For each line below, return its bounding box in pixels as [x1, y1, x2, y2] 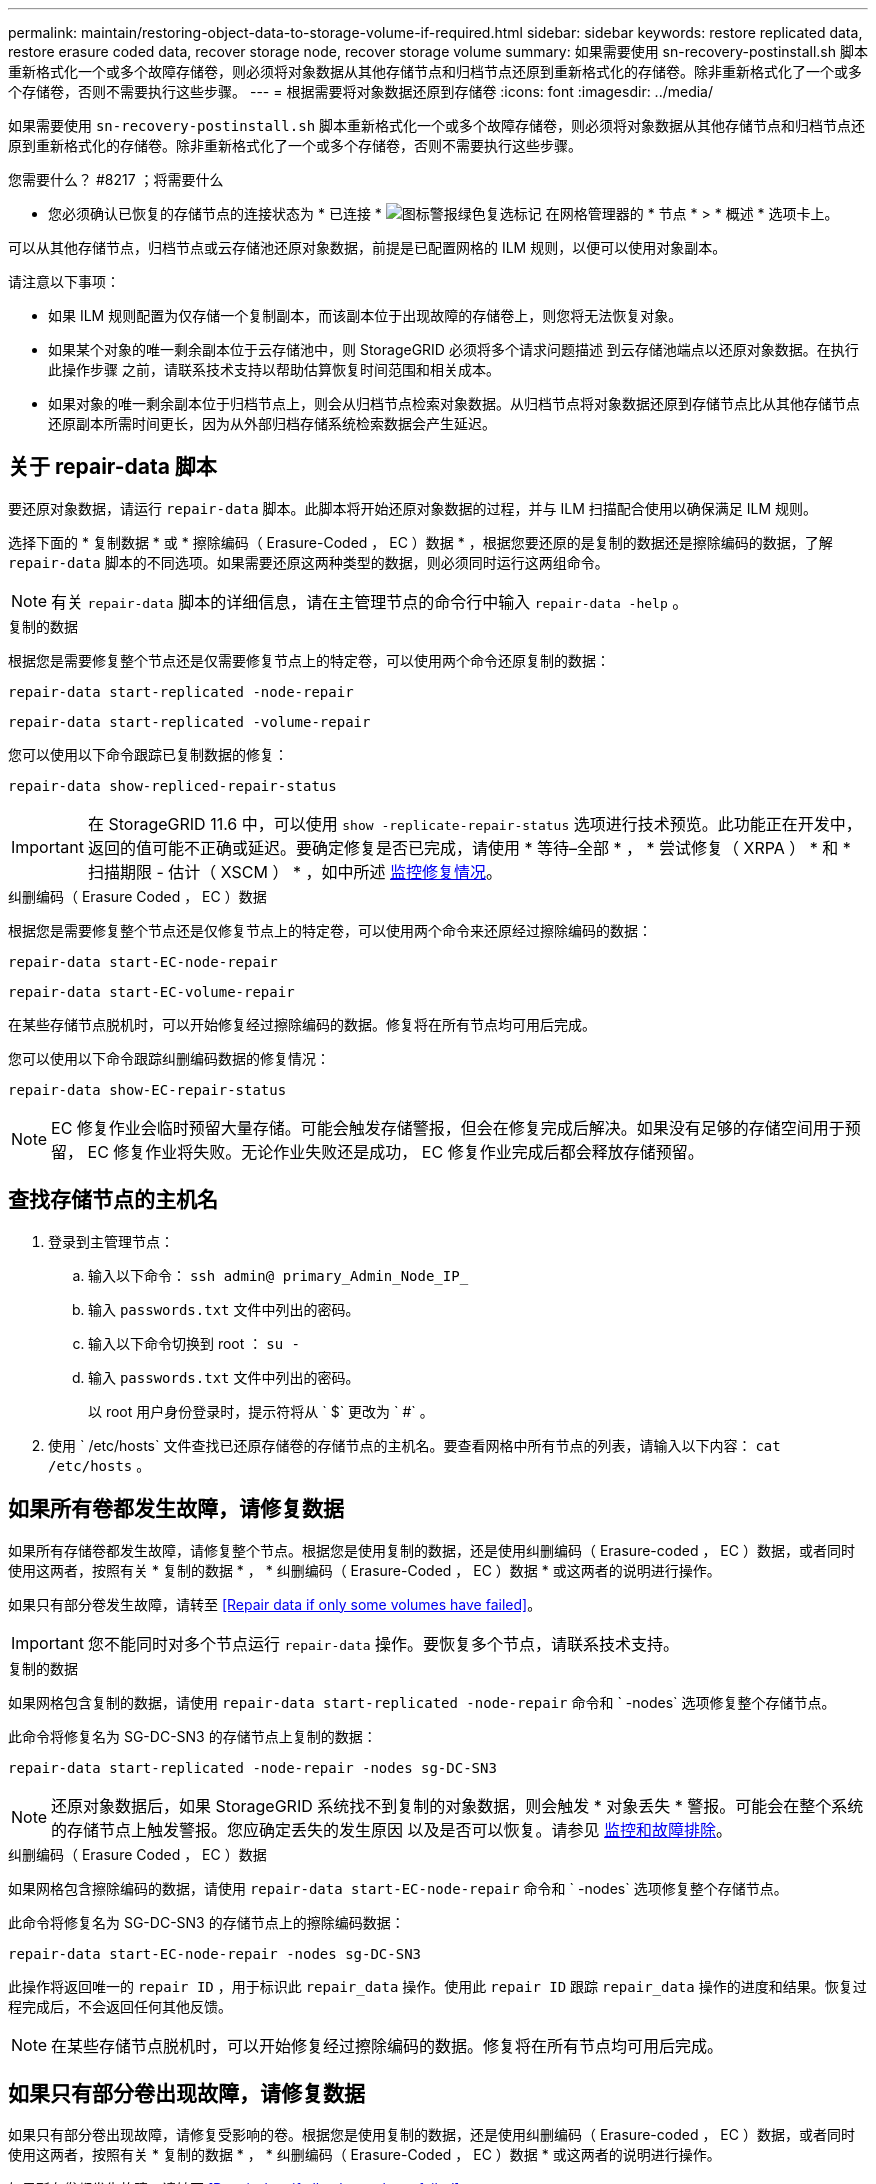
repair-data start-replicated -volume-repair [8, 713, 371, 730]
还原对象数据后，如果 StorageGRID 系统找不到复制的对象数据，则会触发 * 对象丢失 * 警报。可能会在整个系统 [51, 1795, 864, 1816]
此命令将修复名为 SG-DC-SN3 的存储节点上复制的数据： [8, 1727, 377, 1745]
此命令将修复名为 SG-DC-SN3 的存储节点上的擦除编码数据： [8, 1913, 405, 1931]
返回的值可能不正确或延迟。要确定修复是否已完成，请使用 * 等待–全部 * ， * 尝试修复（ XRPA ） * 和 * [87, 837, 851, 858]
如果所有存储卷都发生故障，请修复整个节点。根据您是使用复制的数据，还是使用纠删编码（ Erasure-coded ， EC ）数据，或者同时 [8, 1541, 855, 1559]
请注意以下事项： [8, 273, 120, 290]
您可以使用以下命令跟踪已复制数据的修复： [8, 745, 288, 763]
